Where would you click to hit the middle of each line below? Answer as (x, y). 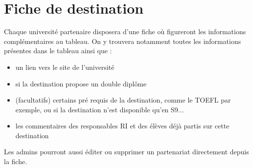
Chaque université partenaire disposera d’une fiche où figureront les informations (125, 31)
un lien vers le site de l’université (65, 67)
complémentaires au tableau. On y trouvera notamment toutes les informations (123, 41)
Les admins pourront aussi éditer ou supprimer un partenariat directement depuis (126, 152)
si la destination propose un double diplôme (81, 83)
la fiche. (16, 161)
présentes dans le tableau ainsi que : (58, 51)
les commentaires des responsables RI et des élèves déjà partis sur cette (122, 126)
